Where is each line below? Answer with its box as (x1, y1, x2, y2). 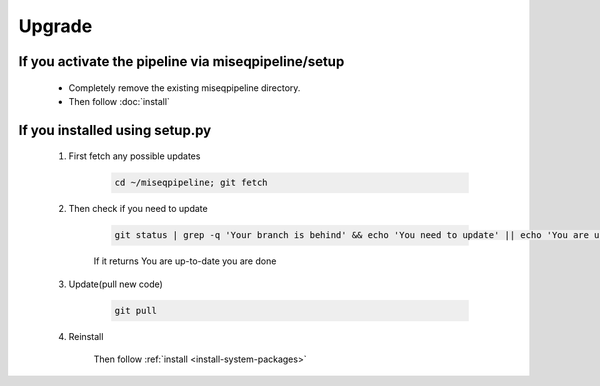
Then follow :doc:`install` (68, 95, 170, 107)
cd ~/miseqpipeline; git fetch (114, 177, 269, 189)
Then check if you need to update (68, 203, 209, 215)
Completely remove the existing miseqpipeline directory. (68, 81, 301, 94)
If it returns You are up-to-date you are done (93, 255, 277, 267)
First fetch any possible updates (68, 150, 201, 162)
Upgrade (18, 15, 93, 37)
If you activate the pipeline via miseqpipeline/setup (18, 53, 345, 70)
